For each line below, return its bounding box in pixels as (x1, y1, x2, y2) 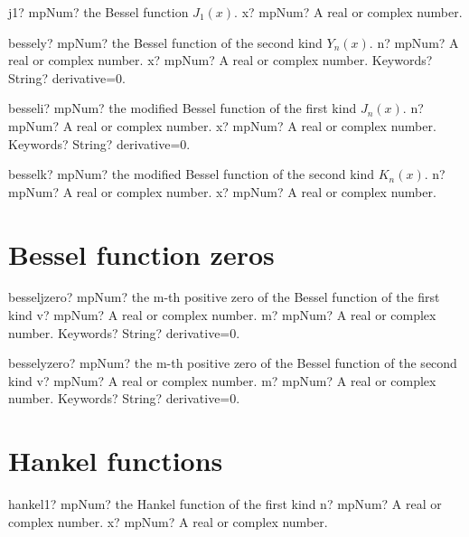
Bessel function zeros (8, 235, 275, 272)
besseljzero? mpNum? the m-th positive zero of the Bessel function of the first (8, 287, 440, 306)
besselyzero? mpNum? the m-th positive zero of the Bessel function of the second (8, 353, 457, 372)
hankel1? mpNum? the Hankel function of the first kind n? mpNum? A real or (8, 495, 442, 513)
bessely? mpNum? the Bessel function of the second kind (8, 33, 323, 52)
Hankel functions (8, 442, 223, 479)
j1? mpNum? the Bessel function (8, 3, 189, 21)
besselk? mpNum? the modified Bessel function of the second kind (8, 165, 375, 184)
